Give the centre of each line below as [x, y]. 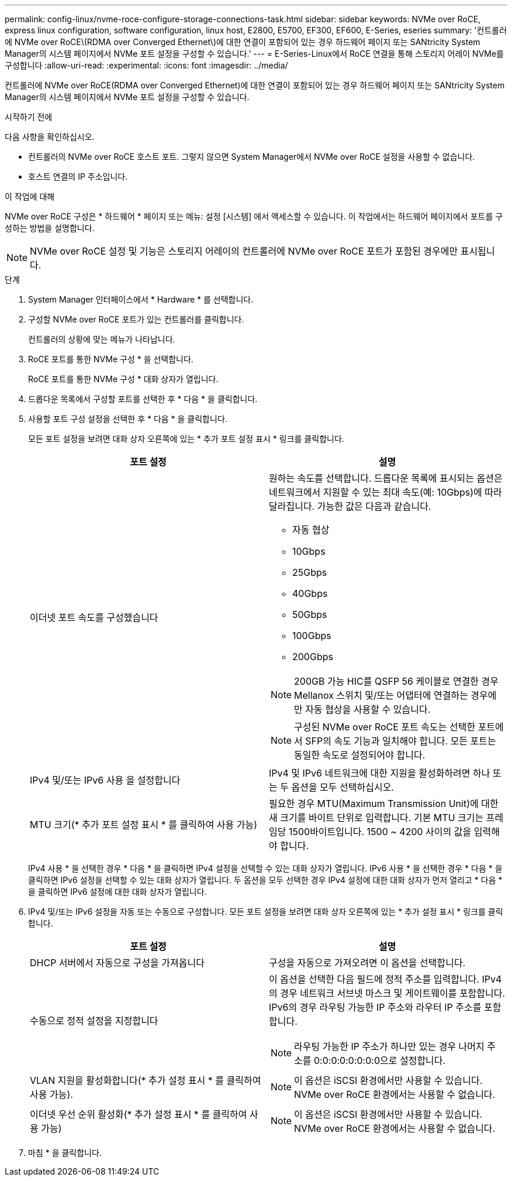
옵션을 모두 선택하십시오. [343, 787]
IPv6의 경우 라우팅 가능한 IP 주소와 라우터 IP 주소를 [375, 1007]
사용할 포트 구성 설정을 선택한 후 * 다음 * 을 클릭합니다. [128, 419]
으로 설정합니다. [413, 1060]
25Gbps [310, 572]
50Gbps [310, 614]
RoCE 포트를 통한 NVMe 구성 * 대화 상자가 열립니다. [123, 379]
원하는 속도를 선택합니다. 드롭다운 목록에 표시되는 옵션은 [386, 478]
